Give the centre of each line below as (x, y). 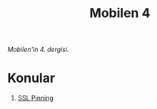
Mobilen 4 (120, 13)
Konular (31, 78)
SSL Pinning (35, 98)
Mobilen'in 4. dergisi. (38, 50)
